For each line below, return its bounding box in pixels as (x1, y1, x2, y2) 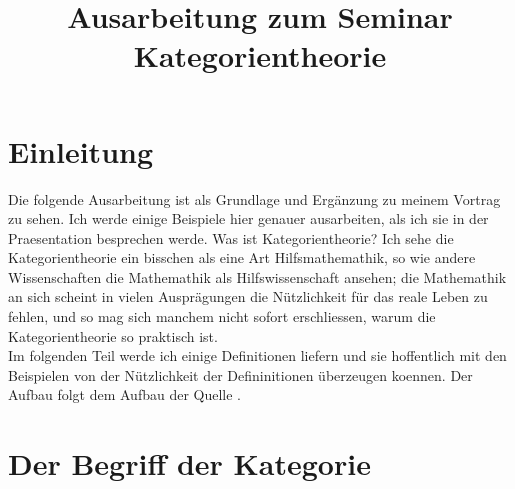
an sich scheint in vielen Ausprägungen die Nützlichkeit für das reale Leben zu (8, 286, 488, 307)
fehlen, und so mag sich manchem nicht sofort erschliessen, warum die (8, 306, 436, 327)
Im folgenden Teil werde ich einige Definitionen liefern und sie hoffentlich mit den (8, 345, 507, 366)
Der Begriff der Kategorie (8, 443, 371, 484)
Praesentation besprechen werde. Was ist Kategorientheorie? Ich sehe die (8, 227, 454, 248)
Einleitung (8, 130, 154, 171)
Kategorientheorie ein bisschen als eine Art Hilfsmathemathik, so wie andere (8, 247, 476, 268)
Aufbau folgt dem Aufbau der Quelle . (8, 384, 242, 405)
